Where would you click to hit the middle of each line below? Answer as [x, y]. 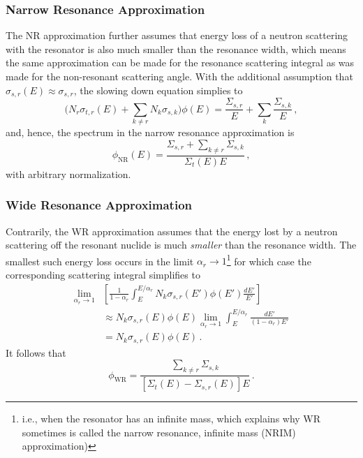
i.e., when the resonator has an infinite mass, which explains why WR [171, 419]
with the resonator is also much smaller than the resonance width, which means [176, 49]
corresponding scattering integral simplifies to [103, 274]
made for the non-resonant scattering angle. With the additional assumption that [179, 76]
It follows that [36, 352]
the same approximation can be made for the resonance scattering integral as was [180, 62]
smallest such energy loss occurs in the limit [100, 261]
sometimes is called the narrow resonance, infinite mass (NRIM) [159, 432]
